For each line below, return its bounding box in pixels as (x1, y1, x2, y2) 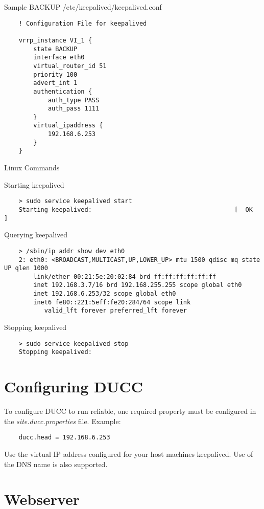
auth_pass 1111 (47, 105, 100, 113)
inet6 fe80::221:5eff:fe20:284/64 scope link (33, 298, 191, 306)
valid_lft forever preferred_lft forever (44, 307, 187, 315)
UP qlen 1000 (4, 264, 48, 272)
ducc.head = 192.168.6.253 (18, 434, 110, 441)
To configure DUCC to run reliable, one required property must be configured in (4, 406, 256, 416)
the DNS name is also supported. (4, 458, 108, 469)
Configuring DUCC (4, 376, 143, 397)
